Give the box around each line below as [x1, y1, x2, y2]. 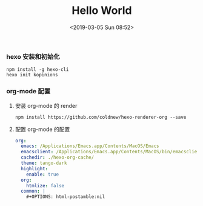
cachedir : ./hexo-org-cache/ [21, 154, 95, 161]
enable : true [26, 171, 59, 178]
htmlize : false [26, 182, 65, 188]
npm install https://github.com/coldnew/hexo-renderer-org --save [15, 114, 187, 120]
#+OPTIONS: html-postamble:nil [26, 194, 105, 200]
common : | [21, 188, 45, 194]
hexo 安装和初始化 [6, 52, 60, 61]
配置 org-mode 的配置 [15, 125, 70, 133]
